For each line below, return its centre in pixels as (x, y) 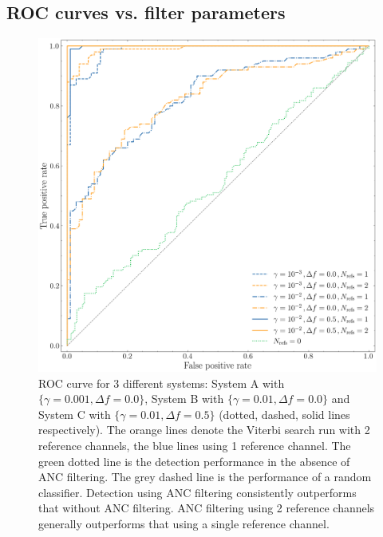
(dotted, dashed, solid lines (284, 414)
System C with (75, 414)
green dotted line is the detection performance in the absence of (194, 461)
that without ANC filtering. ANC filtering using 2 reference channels (207, 508)
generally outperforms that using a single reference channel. (184, 523)
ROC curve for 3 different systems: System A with (162, 383)
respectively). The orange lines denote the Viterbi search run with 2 (204, 430)
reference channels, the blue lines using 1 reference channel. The (195, 445)
